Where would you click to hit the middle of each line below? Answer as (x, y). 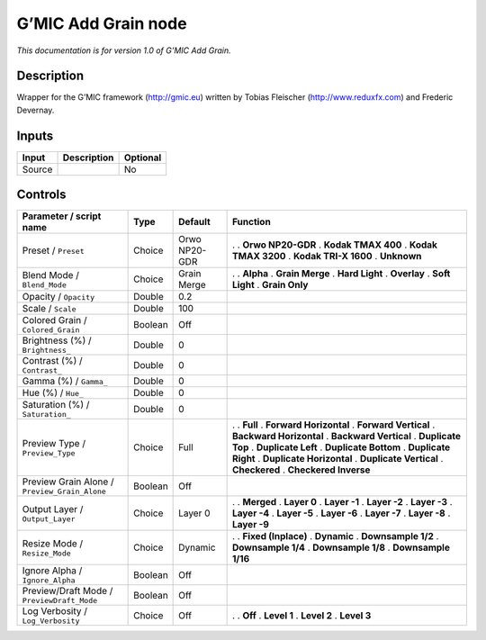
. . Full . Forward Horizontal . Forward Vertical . (333, 425)
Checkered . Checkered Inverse (301, 470)
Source (37, 169)
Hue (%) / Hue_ (53, 393)
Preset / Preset (53, 250)
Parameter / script (62, 216)
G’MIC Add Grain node (102, 23)
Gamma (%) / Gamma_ (65, 381)
